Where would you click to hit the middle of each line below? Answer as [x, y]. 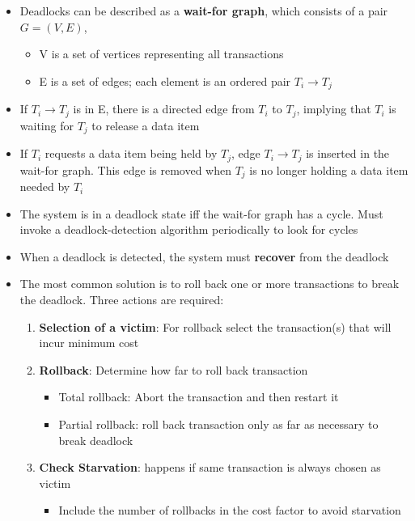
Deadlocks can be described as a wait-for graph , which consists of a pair [204, 11]
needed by [45, 186]
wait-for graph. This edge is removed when [125, 169]
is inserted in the [348, 153]
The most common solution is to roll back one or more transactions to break [210, 284]
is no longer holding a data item [329, 169]
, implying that [334, 109]
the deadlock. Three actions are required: [122, 300]
